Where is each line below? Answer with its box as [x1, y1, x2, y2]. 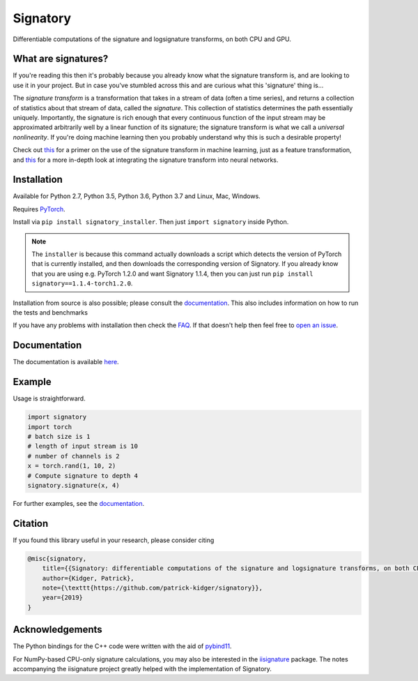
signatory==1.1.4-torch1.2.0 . [31, 279, 133, 287]
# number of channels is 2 [27, 452, 120, 460]
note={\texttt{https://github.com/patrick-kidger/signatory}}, [42, 583, 263, 592]
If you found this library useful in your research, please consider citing [13, 536, 215, 544]
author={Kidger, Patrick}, [42, 574, 135, 582]
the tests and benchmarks [13, 308, 88, 317]
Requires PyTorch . [13, 204, 65, 213]
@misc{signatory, [27, 555, 87, 562]
